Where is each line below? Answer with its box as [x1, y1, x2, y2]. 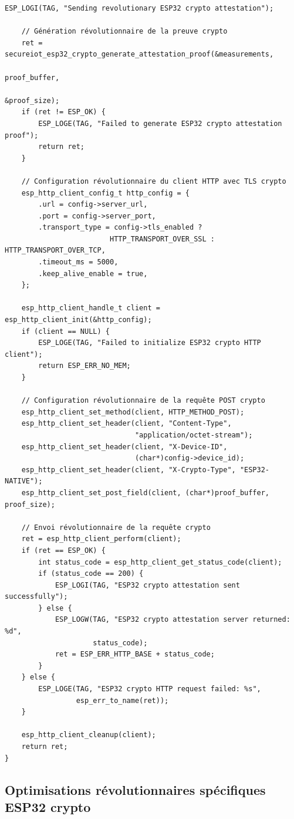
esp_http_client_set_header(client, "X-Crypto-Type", [21, 465, 236, 474]
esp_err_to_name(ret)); [76, 696, 169, 705]
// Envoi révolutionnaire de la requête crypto [21, 523, 211, 532]
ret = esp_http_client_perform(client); [21, 535, 181, 543]
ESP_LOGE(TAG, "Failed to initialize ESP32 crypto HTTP [38, 339, 261, 347]
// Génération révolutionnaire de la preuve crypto [21, 27, 228, 36]
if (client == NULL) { [21, 327, 110, 336]
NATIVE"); [5, 477, 43, 486]
